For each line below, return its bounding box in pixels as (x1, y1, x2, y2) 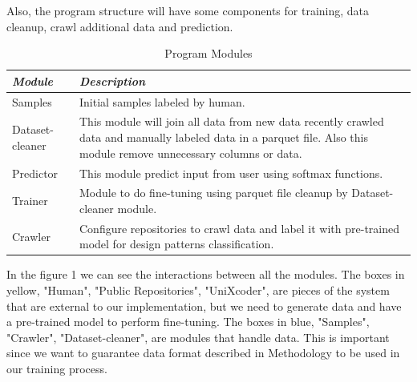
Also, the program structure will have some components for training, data (6, 2, 370, 18)
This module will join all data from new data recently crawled (79, 113, 384, 130)
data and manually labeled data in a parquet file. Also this (79, 129, 368, 146)
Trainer (12, 192, 48, 209)
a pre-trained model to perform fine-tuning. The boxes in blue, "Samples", (6, 313, 370, 330)
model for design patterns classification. (79, 235, 274, 252)
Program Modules (164, 45, 253, 62)
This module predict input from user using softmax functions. (79, 164, 383, 181)
